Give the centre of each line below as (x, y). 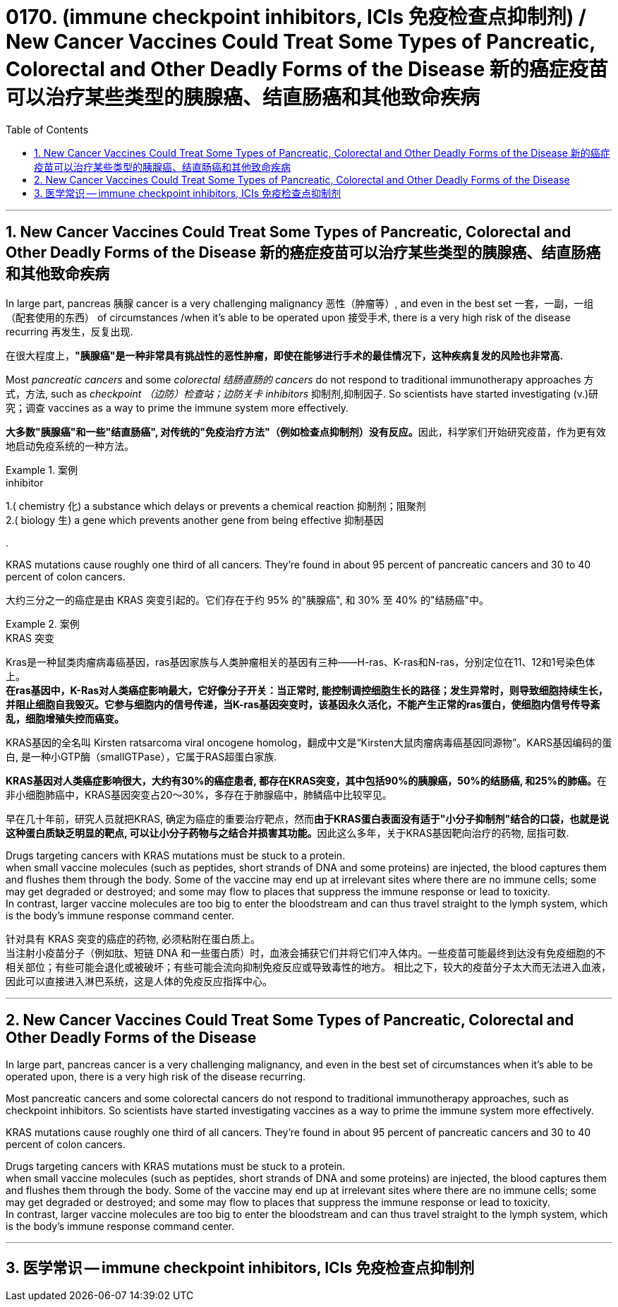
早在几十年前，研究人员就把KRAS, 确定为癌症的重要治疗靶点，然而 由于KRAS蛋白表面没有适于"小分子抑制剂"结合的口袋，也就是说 (308, 818)
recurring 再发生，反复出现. (69, 331)
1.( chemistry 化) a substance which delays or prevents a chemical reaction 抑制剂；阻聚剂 (216, 506)
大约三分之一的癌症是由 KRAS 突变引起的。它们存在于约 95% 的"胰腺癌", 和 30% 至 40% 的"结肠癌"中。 (248, 599)
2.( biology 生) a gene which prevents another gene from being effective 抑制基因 (195, 520)
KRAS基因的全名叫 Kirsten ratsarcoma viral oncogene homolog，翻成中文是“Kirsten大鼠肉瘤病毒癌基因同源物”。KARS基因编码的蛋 (309, 742)
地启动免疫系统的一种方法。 (70, 446)
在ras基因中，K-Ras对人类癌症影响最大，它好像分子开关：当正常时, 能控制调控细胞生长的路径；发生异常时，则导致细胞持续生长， (307, 690)
